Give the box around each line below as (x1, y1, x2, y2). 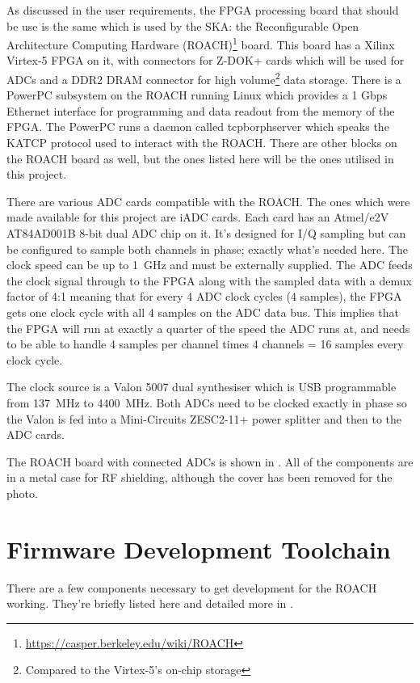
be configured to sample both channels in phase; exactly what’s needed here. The (6, 240, 408, 257)
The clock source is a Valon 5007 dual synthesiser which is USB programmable (6, 378, 397, 395)
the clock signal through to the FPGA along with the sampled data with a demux (6, 272, 412, 289)
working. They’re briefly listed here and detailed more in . (6, 595, 293, 612)
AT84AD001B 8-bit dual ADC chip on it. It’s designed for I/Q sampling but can (6, 225, 406, 242)
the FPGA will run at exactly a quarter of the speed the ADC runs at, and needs (6, 319, 410, 336)
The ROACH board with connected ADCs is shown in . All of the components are (6, 453, 414, 470)
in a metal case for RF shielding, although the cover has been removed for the (6, 469, 393, 486)
